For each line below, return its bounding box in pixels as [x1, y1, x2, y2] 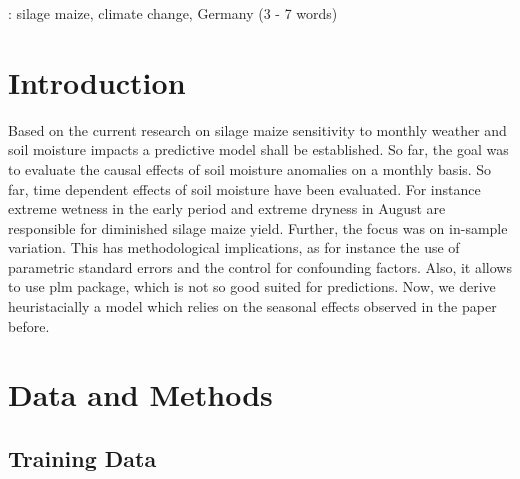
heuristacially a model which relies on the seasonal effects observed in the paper [8, 296, 497, 317]
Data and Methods [8, 374, 273, 415]
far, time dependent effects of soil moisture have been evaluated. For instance [8, 178, 481, 199]
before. [8, 315, 50, 336]
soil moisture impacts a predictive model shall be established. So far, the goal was [8, 139, 509, 160]
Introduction [8, 61, 186, 102]
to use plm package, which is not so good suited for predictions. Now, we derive [8, 276, 496, 297]
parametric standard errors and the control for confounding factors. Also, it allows [8, 256, 512, 277]
